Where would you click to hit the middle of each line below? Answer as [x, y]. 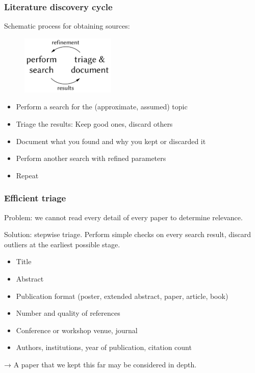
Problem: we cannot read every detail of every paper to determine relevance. [123, 217]
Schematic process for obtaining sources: [67, 26]
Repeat [27, 175]
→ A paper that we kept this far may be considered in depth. [100, 364]
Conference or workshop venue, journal [77, 330]
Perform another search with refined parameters [91, 158]
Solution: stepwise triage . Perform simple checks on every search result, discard [127, 234]
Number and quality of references [68, 313]
